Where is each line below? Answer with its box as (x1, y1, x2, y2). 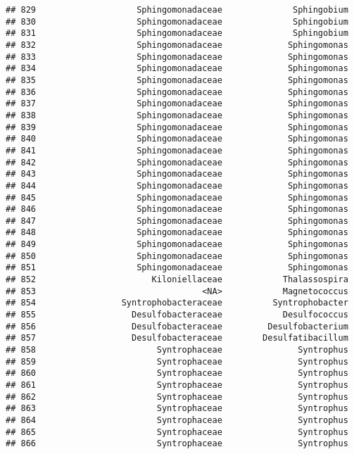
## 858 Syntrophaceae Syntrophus (6, 345, 348, 355)
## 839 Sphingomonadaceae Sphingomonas (6, 122, 348, 132)
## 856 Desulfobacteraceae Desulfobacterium (6, 321, 348, 332)
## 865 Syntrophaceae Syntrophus (6, 427, 348, 437)
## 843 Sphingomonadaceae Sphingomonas (6, 169, 348, 179)
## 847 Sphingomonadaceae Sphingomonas (6, 215, 348, 226)
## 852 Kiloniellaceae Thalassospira (6, 275, 348, 285)
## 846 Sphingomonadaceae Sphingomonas (6, 204, 348, 215)
